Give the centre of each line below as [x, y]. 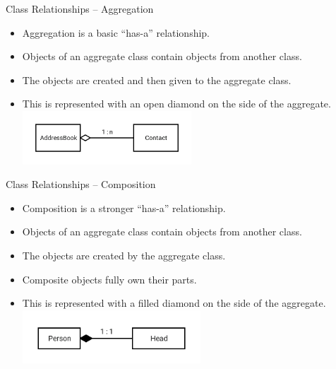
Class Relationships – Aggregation [80, 8]
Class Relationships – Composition [81, 184]
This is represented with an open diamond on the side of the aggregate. [176, 104]
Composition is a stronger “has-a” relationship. [124, 207]
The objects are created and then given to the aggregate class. [157, 80]
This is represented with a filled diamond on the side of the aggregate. [174, 303]
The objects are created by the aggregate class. [124, 255]
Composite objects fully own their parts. [109, 279]
